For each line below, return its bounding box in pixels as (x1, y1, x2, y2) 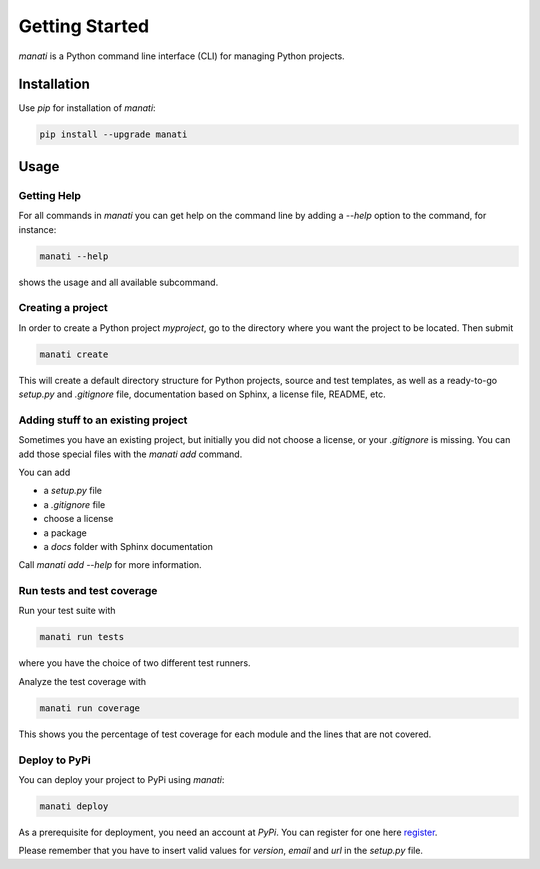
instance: (18, 223, 57, 235)
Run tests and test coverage (18, 584, 158, 598)
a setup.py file (43, 485, 102, 497)
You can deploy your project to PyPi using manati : (18, 773, 225, 785)
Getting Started (18, 15, 150, 37)
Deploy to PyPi (18, 753, 92, 767)
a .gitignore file (43, 498, 106, 510)
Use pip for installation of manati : (18, 102, 156, 114)
